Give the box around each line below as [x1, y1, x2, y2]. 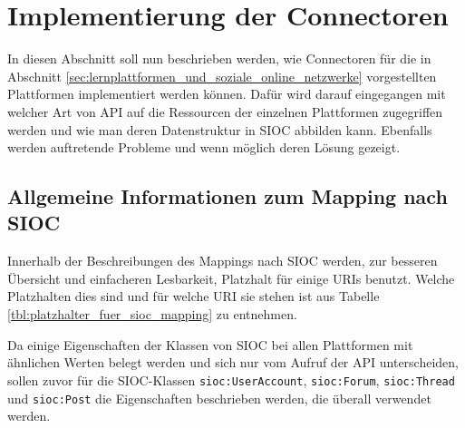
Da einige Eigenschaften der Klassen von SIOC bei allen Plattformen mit [7, 335, 413, 354]
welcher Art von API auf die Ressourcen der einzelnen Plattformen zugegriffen [7, 102, 443, 121]
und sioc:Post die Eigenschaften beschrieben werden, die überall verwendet [7, 388, 431, 407]
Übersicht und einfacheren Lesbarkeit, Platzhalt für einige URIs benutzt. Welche [7, 268, 455, 287]
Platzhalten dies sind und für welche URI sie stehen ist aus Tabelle [7, 287, 380, 306]
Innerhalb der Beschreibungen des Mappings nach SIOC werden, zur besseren [7, 251, 438, 270]
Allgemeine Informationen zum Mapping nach [7, 182, 448, 210]
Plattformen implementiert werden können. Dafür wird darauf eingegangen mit [7, 84, 446, 103]
